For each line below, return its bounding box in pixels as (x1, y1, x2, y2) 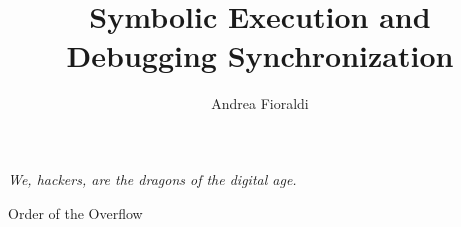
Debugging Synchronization (66, 35, 454, 76)
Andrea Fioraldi (211, 93, 309, 114)
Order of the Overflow (8, 202, 143, 223)
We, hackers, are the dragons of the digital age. (8, 168, 297, 189)
